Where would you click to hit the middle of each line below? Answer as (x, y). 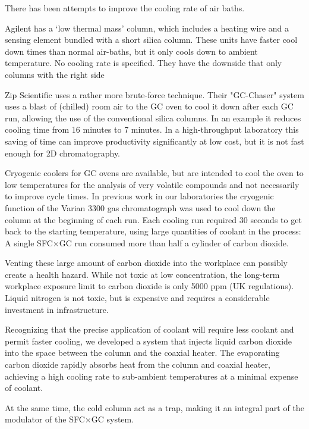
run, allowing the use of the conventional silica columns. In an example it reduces (153, 118)
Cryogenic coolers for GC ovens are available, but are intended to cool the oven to (154, 173)
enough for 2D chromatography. (63, 153)
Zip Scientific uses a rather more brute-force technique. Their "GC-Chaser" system (154, 94)
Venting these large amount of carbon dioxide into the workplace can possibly (146, 263)
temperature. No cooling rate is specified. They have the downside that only (144, 63)
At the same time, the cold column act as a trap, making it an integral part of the (154, 407)
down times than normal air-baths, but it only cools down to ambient (131, 51)
